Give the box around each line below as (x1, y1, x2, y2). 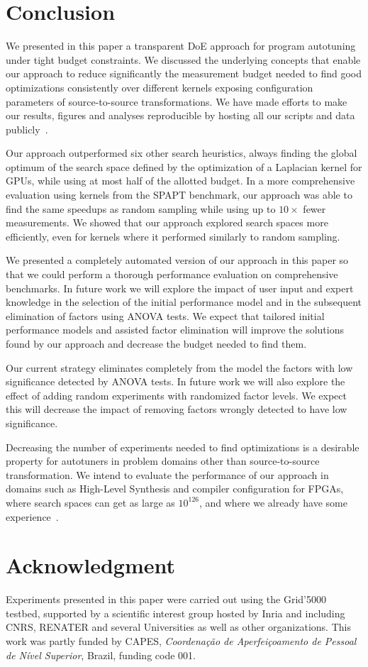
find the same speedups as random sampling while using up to (6, 201, 276, 216)
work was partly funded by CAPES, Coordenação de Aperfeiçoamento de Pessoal (6, 634, 357, 649)
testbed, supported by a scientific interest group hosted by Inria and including (6, 605, 345, 620)
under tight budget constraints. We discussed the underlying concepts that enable (6, 52, 361, 67)
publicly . (6, 121, 48, 136)
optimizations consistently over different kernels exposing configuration (6, 79, 313, 94)
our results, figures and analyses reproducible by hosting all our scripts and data (6, 108, 355, 123)
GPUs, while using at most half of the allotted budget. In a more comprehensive (6, 173, 355, 188)
